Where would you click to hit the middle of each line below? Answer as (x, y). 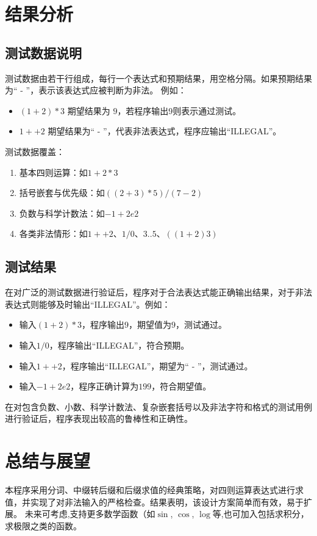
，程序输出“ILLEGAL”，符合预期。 (119, 345)
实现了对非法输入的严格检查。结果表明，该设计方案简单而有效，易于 (167, 502)
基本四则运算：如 (53, 172)
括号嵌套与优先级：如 (62, 193)
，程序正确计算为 (105, 386)
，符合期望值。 (181, 386)
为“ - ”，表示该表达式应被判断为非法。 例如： (96, 90)
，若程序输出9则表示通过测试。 (179, 110)
